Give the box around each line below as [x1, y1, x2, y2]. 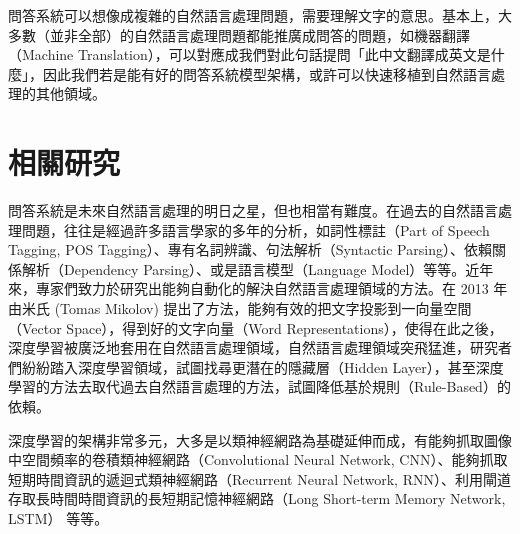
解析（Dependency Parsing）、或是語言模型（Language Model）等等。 [21, 258, 466, 279]
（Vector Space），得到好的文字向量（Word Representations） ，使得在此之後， [8, 317, 503, 338]
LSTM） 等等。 [8, 508, 109, 528]
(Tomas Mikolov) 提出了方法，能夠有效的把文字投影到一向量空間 [54, 298, 472, 319]
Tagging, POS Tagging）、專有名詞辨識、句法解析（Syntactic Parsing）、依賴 [8, 239, 492, 260]
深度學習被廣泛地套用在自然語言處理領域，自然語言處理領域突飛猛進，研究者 [8, 337, 512, 358]
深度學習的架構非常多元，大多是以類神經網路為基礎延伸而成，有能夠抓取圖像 [8, 429, 512, 450]
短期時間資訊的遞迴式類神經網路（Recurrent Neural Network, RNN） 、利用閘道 [8, 468, 511, 489]
